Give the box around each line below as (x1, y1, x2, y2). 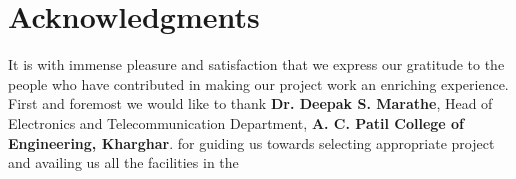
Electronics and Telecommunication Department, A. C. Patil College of (8, 112, 465, 133)
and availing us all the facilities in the (8, 152, 239, 173)
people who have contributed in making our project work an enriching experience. (8, 73, 509, 94)
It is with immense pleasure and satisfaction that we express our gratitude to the (8, 54, 505, 75)
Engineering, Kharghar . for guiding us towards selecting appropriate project (8, 132, 495, 153)
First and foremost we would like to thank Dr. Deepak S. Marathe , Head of (8, 93, 493, 114)
